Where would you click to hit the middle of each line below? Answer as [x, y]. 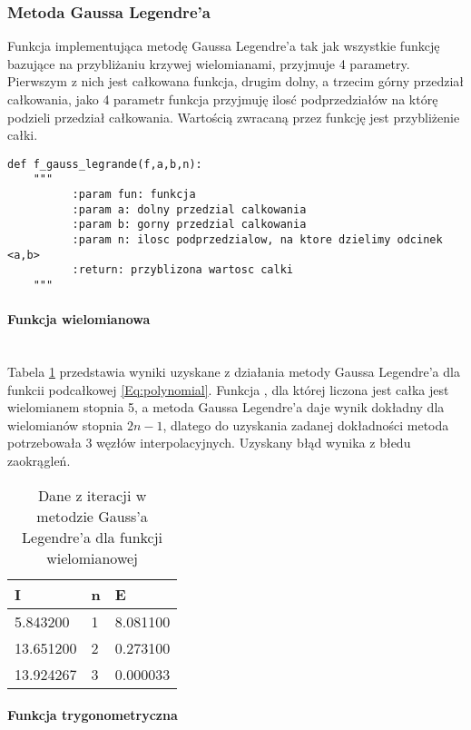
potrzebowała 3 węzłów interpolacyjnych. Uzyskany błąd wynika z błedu [209, 443]
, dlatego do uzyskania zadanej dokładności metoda [306, 424]
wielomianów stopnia [65, 424]
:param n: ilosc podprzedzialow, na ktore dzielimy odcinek [257, 240]
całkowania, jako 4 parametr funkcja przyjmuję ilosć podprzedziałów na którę [223, 99]
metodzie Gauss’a [92, 516]
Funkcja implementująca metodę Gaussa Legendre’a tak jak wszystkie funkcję [224, 46]
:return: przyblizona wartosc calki [182, 270]
